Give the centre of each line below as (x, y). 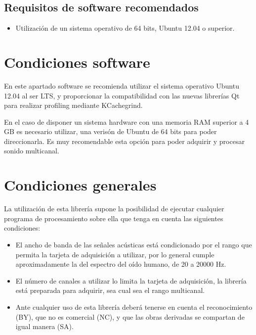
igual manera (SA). (44, 326)
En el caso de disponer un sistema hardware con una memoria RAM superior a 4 (127, 121)
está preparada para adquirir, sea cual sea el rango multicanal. (110, 290)
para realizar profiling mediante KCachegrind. (73, 105)
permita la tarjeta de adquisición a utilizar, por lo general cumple (115, 254)
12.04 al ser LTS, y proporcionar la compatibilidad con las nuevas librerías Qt (122, 95)
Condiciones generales (80, 185)
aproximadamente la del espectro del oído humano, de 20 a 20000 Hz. (121, 264)
